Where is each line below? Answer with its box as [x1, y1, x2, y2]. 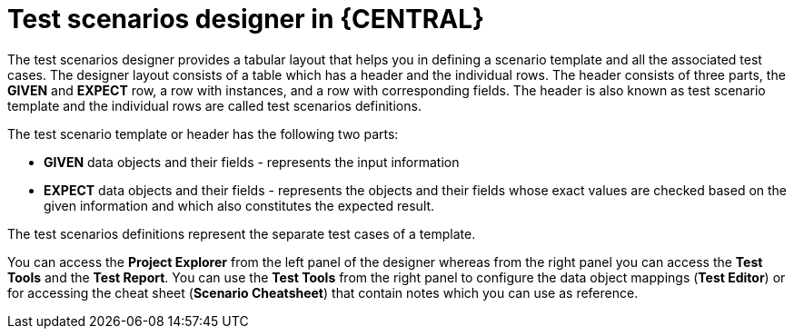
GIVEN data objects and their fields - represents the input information [44, 153, 460, 170]
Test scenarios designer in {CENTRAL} [7, 4, 485, 35]
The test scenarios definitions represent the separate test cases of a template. [7, 225, 476, 242]
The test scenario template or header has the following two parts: [7, 125, 399, 142]
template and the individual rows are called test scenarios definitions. [7, 97, 422, 114]
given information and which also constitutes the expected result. [44, 197, 435, 213]
